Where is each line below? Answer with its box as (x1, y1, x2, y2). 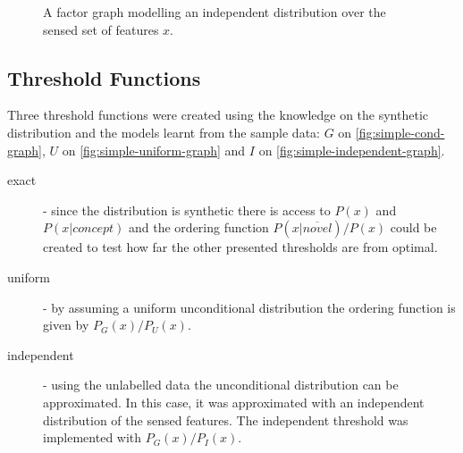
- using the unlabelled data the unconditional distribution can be (43, 375, 399, 394)
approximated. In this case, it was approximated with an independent (43, 392, 425, 411)
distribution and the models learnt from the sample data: (7, 122, 320, 141)
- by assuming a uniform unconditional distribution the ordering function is (43, 298, 456, 316)
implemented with (43, 428, 142, 447)
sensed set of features (43, 20, 159, 38)
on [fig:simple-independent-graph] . (258, 140, 445, 159)
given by (43, 315, 89, 334)
